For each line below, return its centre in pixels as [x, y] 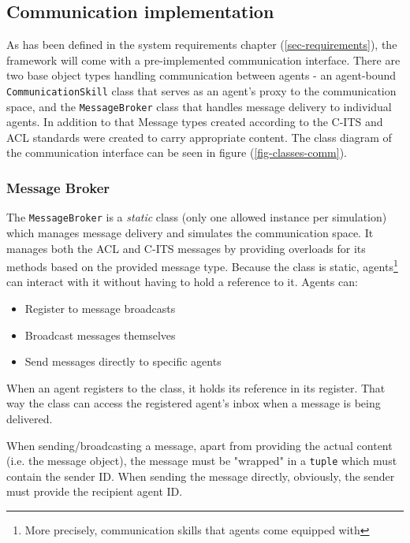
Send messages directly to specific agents [123, 361]
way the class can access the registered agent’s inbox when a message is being [194, 403]
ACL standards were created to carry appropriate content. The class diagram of [199, 137]
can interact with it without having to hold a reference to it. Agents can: [182, 282]
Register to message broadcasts [100, 308]
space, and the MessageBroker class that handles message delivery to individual [199, 106]
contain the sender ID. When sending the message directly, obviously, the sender [201, 476]
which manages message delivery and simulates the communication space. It [190, 232]
